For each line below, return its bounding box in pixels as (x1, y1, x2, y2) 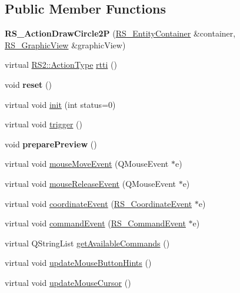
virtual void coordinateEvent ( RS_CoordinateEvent (5, 197, 192, 209)
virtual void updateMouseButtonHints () (5, 256, 152, 269)
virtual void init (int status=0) (5, 98, 116, 110)
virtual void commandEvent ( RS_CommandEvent (5, 217, 186, 229)
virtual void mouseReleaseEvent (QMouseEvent (5, 177, 176, 189)
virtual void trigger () (5, 118, 82, 130)
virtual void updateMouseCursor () (5, 276, 131, 288)
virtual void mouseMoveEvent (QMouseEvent (5, 157, 169, 170)
